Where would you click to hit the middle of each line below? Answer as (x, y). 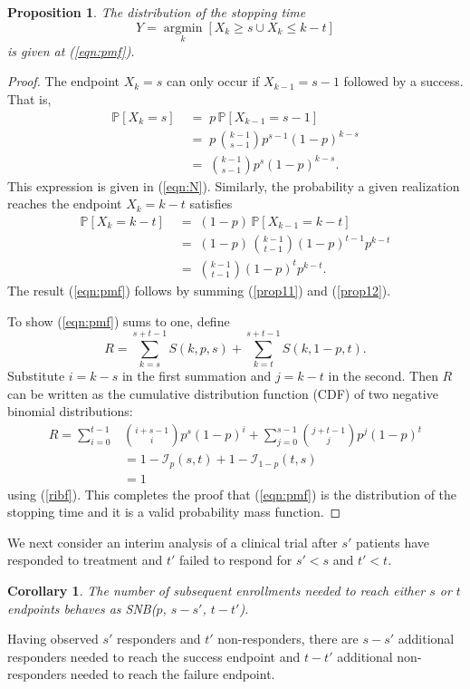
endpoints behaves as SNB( (82, 608)
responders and (159, 639)
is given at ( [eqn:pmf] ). (71, 50)
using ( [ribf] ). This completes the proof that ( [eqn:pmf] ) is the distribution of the (232, 494)
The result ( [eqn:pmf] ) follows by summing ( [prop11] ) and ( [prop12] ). (199, 290)
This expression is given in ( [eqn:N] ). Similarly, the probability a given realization (234, 185)
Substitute (36, 376)
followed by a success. (403, 81)
